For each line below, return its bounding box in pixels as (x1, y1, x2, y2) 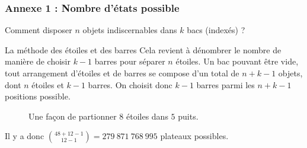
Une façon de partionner (28, 110, 117, 122)
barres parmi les (196, 78, 255, 91)
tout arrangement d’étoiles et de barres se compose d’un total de (5, 67, 239, 79)
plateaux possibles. (160, 130, 229, 142)
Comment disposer (5, 24, 72, 36)
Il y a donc (5, 130, 44, 142)
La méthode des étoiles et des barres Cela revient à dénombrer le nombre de (5, 43, 282, 56)
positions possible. (5, 90, 71, 102)
